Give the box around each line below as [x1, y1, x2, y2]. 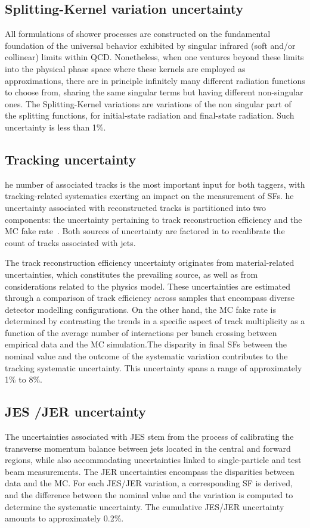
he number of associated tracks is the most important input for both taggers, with [5, 178, 305, 190]
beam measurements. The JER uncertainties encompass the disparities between [5, 465, 294, 477]
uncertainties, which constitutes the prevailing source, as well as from [5, 268, 258, 280]
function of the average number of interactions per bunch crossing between [5, 326, 277, 338]
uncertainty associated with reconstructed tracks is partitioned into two [5, 201, 266, 213]
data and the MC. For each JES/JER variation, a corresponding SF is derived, [5, 477, 293, 489]
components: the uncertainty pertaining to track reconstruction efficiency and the [5, 213, 302, 225]
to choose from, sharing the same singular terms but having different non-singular [5, 86, 303, 98]
